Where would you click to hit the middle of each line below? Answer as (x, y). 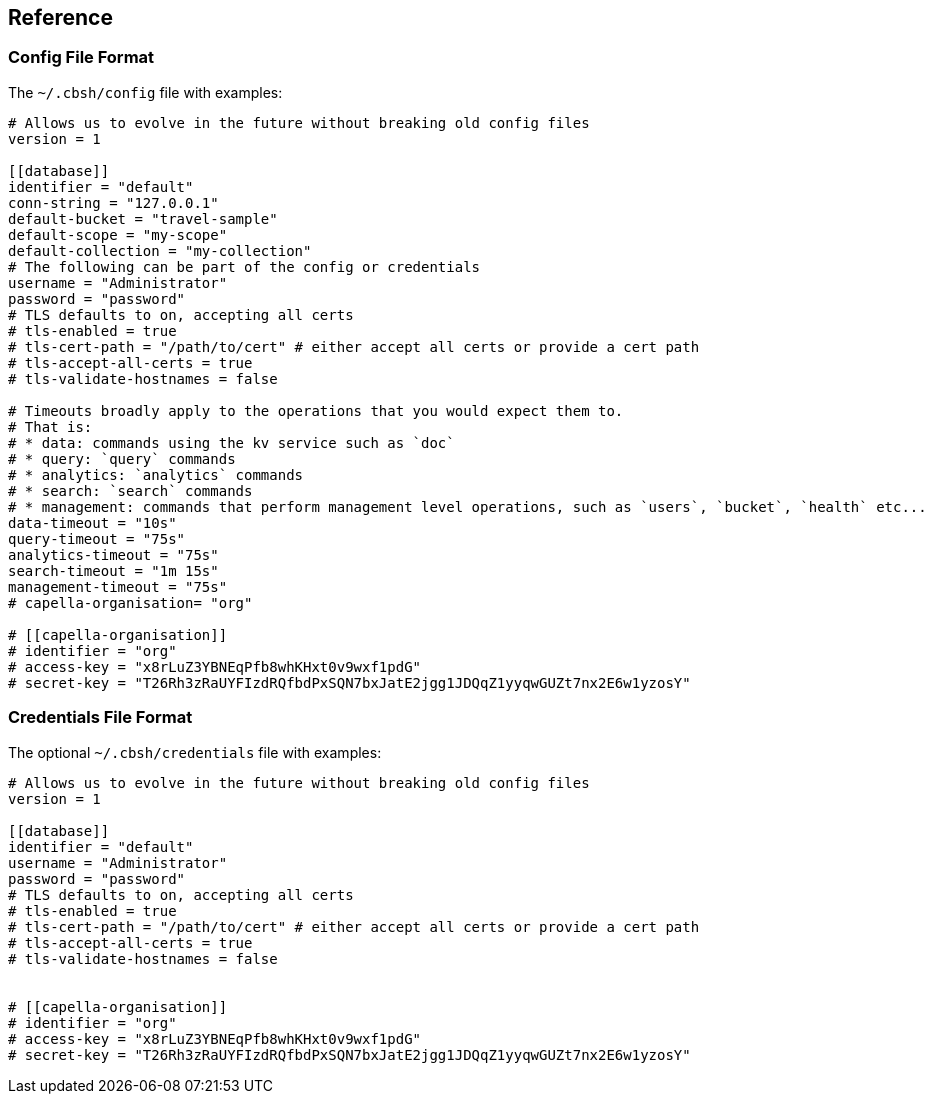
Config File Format (81, 57)
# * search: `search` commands (130, 490)
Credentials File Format (100, 717)
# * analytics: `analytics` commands (156, 474)
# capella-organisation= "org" (130, 602)
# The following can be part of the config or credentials (244, 266)
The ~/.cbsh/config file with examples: (145, 92)
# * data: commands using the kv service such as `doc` (231, 442)
